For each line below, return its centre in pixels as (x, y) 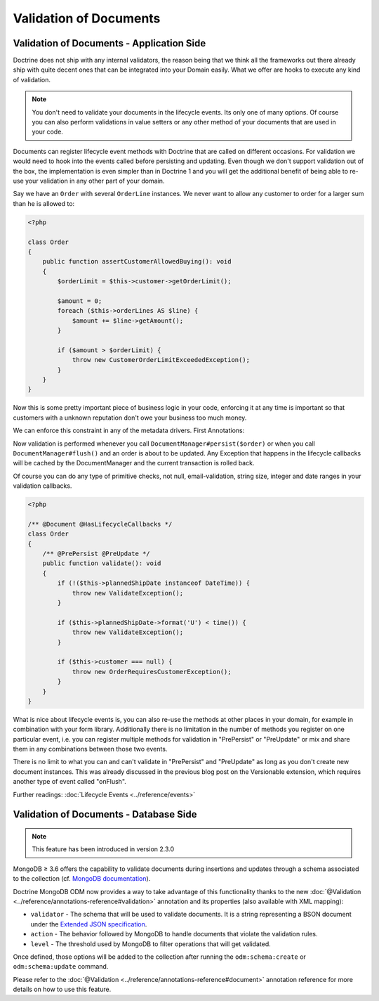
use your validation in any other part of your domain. (89, 181)
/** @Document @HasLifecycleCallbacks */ (100, 524)
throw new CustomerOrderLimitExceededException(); (161, 360)
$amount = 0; (80, 301)
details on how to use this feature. (62, 989)
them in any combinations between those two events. (90, 749)
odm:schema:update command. (61, 967)
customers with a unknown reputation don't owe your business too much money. (130, 418)
